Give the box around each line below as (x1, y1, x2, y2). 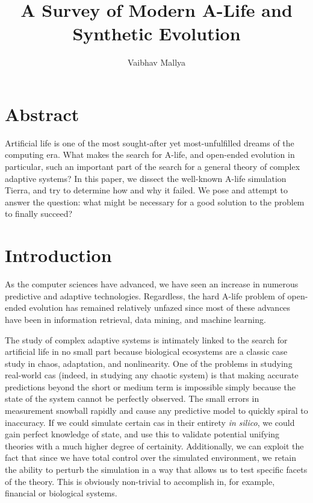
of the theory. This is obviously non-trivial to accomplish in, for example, (5, 475, 275, 487)
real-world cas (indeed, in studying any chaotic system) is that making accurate (5, 369, 299, 381)
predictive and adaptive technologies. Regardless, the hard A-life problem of (5, 289, 285, 302)
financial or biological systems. (5, 487, 117, 499)
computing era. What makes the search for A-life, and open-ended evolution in (5, 148, 295, 161)
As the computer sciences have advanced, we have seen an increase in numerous (5, 278, 299, 290)
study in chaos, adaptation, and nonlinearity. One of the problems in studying (5, 357, 293, 369)
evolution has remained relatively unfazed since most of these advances (29, 301, 291, 314)
